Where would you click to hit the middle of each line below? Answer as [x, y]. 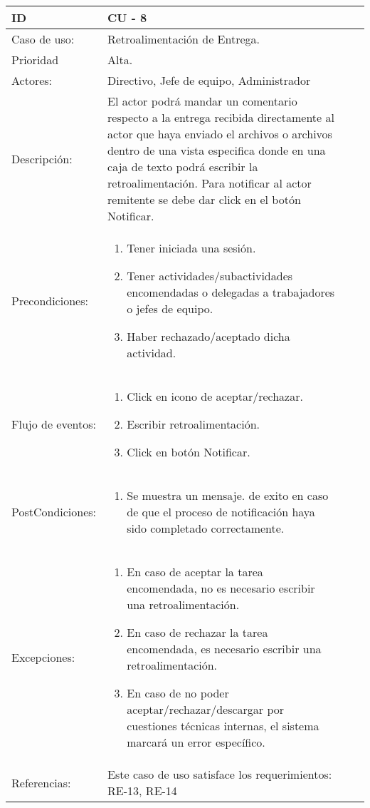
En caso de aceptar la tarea [195, 572]
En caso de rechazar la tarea [197, 632]
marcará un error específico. [196, 742]
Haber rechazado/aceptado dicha [208, 336]
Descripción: [42, 158]
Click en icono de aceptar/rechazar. [215, 396]
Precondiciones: [50, 300]
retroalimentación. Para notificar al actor [210, 183]
